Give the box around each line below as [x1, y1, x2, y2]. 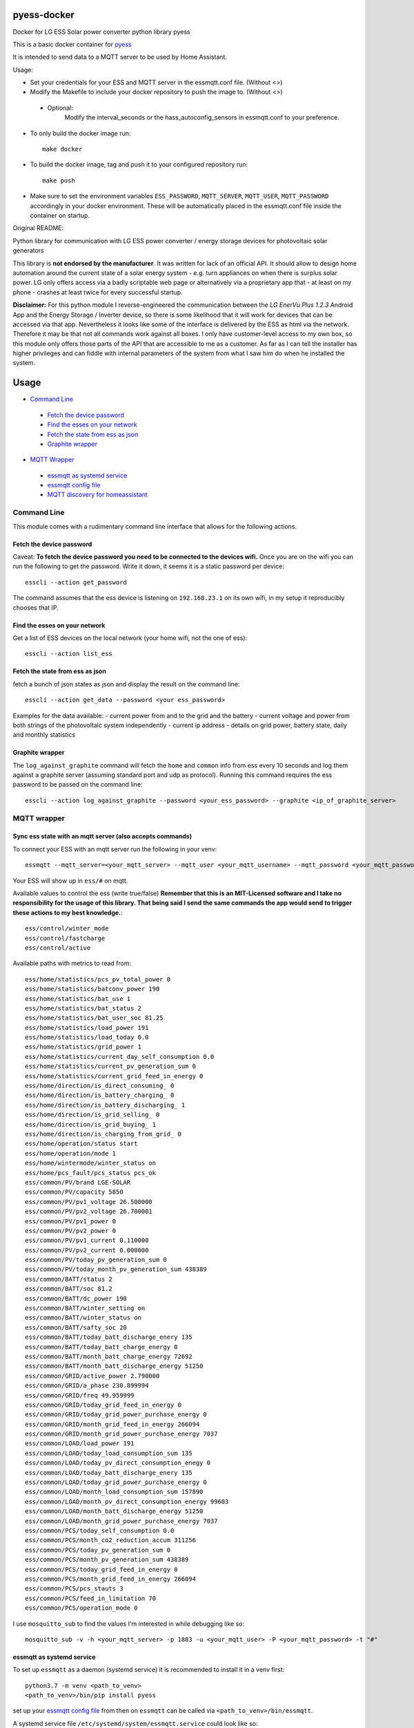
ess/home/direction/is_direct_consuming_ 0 [25, 1082, 175, 1090]
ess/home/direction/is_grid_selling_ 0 [25, 1111, 160, 1119]
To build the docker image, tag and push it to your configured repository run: [30, 160, 248, 169]
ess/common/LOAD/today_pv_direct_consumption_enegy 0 [25, 1459, 210, 1467]
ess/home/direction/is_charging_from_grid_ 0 [25, 1130, 182, 1138]
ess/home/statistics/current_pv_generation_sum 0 [25, 1062, 197, 1071]
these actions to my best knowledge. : [12, 908, 124, 917]
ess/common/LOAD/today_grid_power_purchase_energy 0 [25, 1478, 207, 1486]
